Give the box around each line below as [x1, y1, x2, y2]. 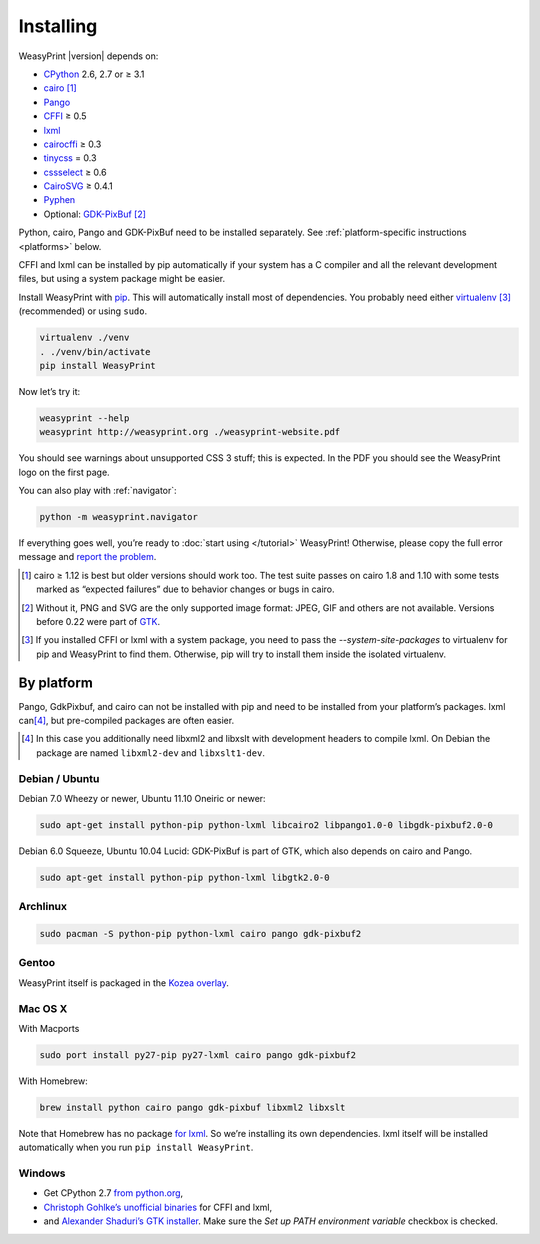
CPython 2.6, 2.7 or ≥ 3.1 [43, 68, 145, 80]
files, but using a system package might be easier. [18, 273, 225, 285]
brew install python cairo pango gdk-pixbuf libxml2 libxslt [39, 1101, 346, 1113]
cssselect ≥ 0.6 [43, 166, 107, 178]
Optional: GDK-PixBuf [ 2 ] [43, 208, 147, 220]
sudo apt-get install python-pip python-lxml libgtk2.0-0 [39, 871, 330, 883]
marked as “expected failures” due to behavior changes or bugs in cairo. [36, 583, 335, 595]
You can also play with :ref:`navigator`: [18, 485, 177, 497]
